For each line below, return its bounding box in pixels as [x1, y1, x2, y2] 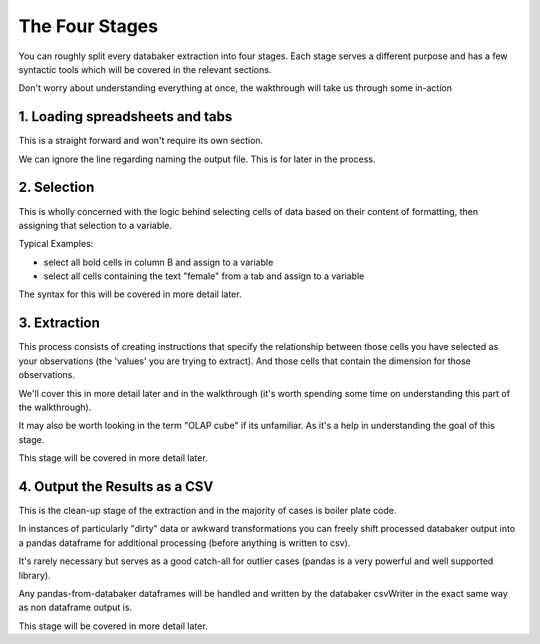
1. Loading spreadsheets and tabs [18, 108, 233, 125]
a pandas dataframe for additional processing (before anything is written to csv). [18, 536, 351, 549]
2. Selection [18, 179, 95, 196]
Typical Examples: [18, 238, 94, 250]
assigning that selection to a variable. [18, 219, 173, 231]
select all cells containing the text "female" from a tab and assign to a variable [43, 270, 365, 282]
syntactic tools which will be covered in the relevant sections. [18, 63, 272, 75]
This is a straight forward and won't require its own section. [18, 135, 264, 147]
